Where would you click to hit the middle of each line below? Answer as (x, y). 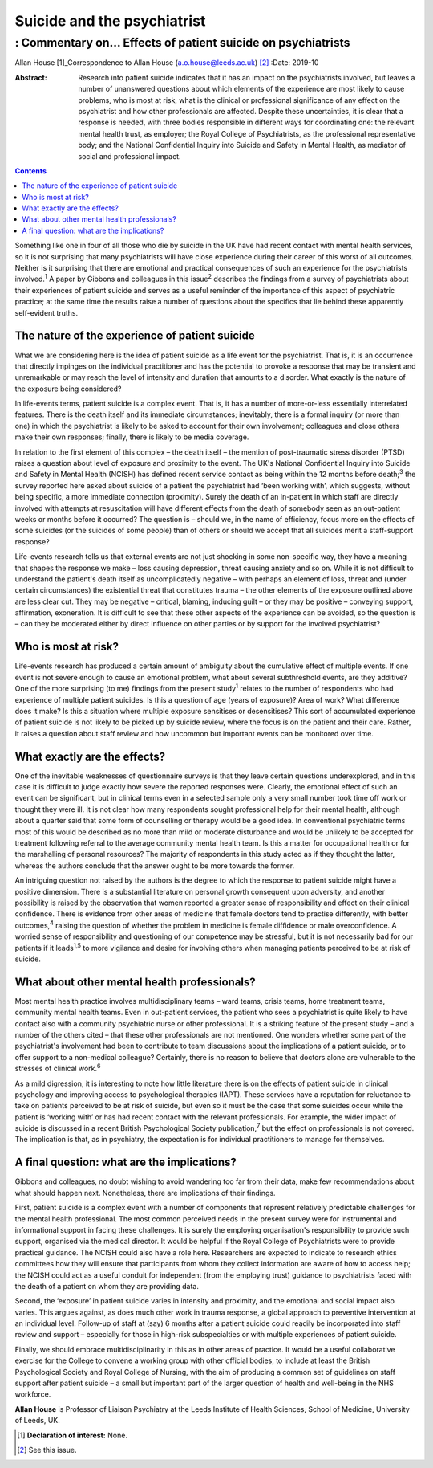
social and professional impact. (129, 156)
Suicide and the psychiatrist (110, 21)
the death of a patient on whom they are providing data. (107, 1286)
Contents (31, 171)
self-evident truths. (47, 312)
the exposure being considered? (68, 389)
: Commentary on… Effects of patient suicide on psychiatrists (182, 43)
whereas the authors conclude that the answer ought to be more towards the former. (155, 865)
